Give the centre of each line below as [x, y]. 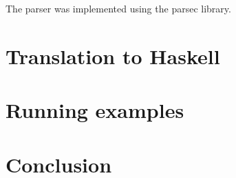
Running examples [95, 110]
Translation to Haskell [113, 56]
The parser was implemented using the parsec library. [118, 8]
